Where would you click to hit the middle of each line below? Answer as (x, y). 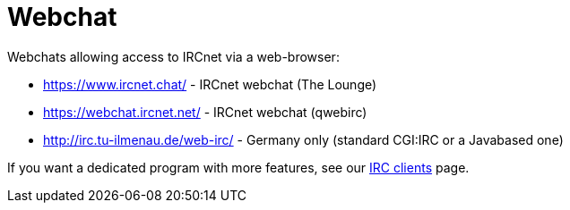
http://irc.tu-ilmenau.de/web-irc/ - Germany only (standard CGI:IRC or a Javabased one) (303, 139)
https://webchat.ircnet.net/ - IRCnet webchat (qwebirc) (205, 112)
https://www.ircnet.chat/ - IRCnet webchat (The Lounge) (210, 84)
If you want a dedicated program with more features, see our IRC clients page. (238, 167)
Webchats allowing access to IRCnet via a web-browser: (173, 56)
